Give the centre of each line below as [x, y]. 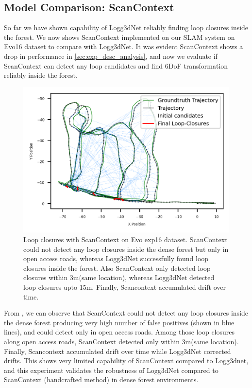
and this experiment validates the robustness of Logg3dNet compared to [111, 370]
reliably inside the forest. [41, 75]
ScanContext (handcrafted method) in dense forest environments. [101, 379]
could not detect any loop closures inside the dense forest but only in [126, 249]
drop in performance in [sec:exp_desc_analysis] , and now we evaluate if [111, 56]
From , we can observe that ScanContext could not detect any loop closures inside [126, 313]
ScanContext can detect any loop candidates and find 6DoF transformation [116, 65]
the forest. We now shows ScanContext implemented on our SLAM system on [119, 37]
